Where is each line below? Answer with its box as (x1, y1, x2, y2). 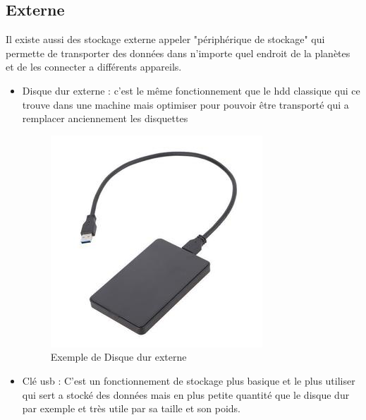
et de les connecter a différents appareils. (6, 59, 182, 74)
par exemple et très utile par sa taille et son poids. (22, 401, 240, 416)
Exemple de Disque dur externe (50, 349, 187, 364)
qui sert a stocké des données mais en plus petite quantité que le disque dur (22, 387, 350, 402)
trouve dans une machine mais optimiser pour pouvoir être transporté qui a (22, 97, 349, 112)
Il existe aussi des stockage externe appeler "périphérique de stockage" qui (6, 32, 325, 47)
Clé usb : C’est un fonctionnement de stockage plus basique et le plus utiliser (22, 373, 355, 388)
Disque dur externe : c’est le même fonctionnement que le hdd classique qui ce (22, 83, 360, 97)
